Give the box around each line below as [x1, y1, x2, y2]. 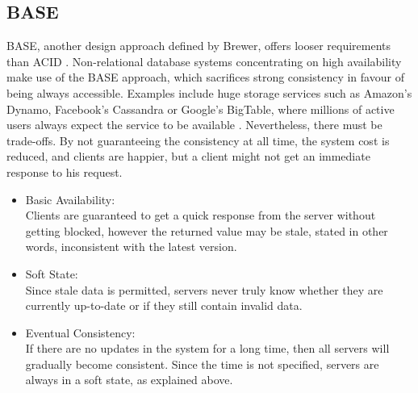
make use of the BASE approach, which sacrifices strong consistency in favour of [6, 69, 404, 86]
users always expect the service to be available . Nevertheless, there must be [6, 116, 382, 133]
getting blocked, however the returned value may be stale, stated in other [25, 222, 388, 239]
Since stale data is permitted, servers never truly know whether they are [25, 281, 383, 298]
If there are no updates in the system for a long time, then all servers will [25, 340, 390, 357]
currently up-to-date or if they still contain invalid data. [25, 297, 303, 314]
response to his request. [6, 163, 123, 180]
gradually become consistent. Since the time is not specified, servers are [25, 355, 379, 372]
